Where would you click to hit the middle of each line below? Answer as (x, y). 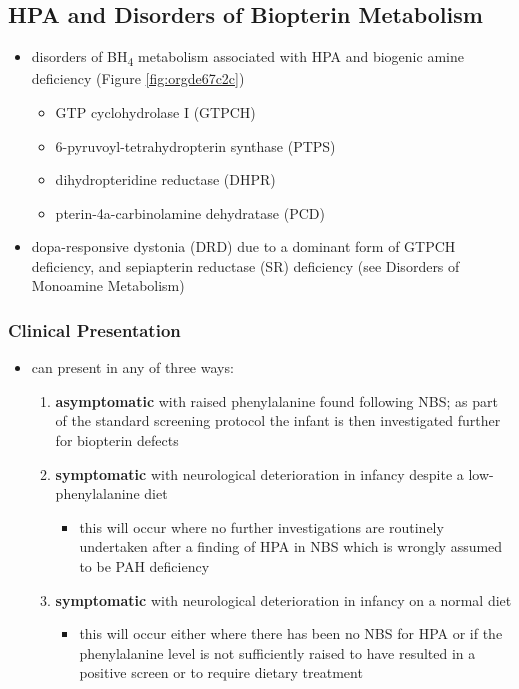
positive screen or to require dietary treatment (221, 672)
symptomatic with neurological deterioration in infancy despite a (259, 473)
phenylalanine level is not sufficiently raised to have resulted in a (277, 652)
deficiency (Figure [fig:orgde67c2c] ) (138, 78)
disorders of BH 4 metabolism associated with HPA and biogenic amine (247, 57)
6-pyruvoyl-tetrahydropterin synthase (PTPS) (195, 145)
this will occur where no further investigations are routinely (261, 526)
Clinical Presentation (94, 330)
